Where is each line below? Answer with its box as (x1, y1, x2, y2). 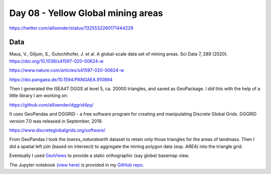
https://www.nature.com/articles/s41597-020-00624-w (9, 67, 124, 73)
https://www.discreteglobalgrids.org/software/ (9, 127, 105, 133)
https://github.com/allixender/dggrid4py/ (9, 101, 94, 107)
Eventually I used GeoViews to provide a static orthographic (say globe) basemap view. (9, 152, 190, 158)
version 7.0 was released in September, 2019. (9, 118, 103, 124)
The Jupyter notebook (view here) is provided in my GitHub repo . (9, 161, 144, 167)
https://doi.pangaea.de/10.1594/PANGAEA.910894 (9, 76, 113, 82)
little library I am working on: (9, 92, 68, 98)
